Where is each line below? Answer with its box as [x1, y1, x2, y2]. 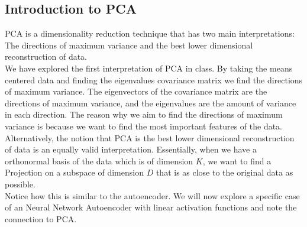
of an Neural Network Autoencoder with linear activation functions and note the [5, 201, 297, 213]
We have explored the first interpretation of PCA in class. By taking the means [5, 61, 293, 74]
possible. [5, 177, 35, 190]
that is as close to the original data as [156, 166, 293, 179]
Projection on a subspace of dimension [5, 166, 144, 179]
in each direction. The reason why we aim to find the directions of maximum [5, 108, 283, 121]
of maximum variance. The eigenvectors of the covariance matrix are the [5, 85, 267, 98]
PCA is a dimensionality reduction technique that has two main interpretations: [5, 27, 295, 40]
